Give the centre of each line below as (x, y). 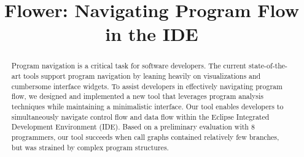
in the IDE (152, 34)
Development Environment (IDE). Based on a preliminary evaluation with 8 (133, 127)
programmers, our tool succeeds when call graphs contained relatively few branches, (145, 137)
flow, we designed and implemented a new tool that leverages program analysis (138, 96)
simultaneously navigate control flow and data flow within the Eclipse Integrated (140, 116)
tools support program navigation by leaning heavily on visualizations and (142, 76)
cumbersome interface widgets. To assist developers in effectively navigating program (147, 86)
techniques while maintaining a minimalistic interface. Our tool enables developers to (147, 106)
